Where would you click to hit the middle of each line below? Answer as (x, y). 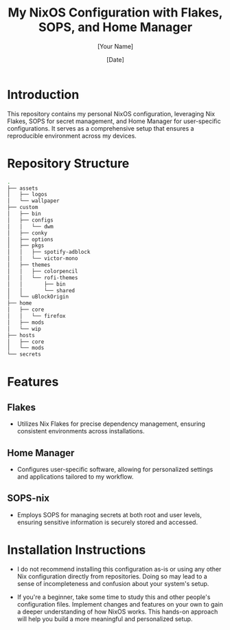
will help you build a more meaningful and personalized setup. (105, 619)
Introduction (43, 95)
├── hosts (21, 335)
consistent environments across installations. (81, 431)
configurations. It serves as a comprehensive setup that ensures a (101, 128)
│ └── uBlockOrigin (38, 297)
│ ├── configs (30, 220)
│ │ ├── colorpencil (43, 271)
